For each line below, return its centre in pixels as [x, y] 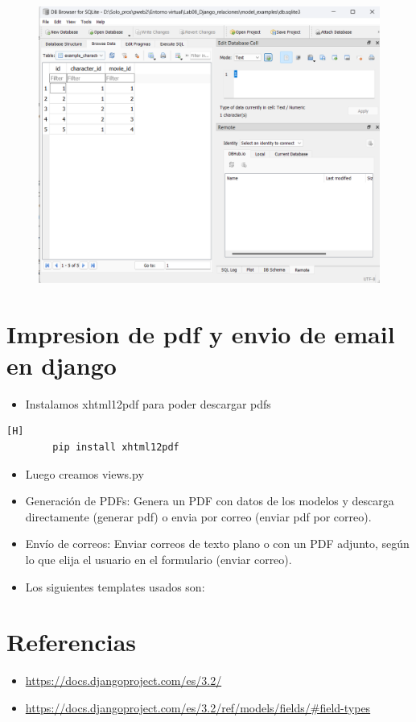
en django [62, 365]
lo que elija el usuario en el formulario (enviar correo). [159, 559]
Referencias [72, 642]
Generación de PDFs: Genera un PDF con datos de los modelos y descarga [210, 501]
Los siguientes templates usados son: [115, 586]
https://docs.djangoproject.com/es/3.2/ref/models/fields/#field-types [198, 707]
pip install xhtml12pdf [116, 447]
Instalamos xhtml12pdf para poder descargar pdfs [148, 403]
